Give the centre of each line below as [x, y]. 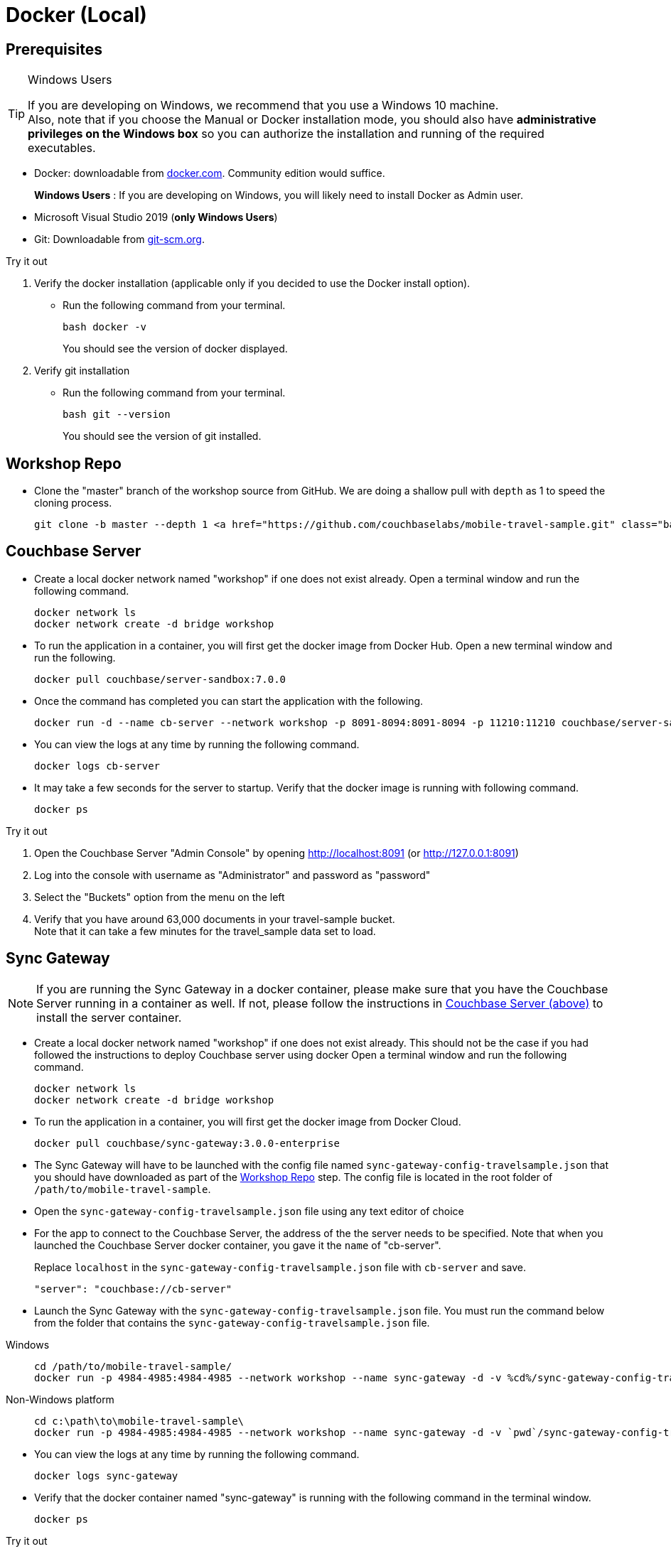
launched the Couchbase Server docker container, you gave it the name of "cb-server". [238, 1245]
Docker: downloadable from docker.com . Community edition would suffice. [210, 173]
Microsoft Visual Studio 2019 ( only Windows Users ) [156, 217]
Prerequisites [54, 49]
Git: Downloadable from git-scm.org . [119, 239]
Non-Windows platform [60, 1399]
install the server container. [109, 1017]
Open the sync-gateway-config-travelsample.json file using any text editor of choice [249, 1211]
